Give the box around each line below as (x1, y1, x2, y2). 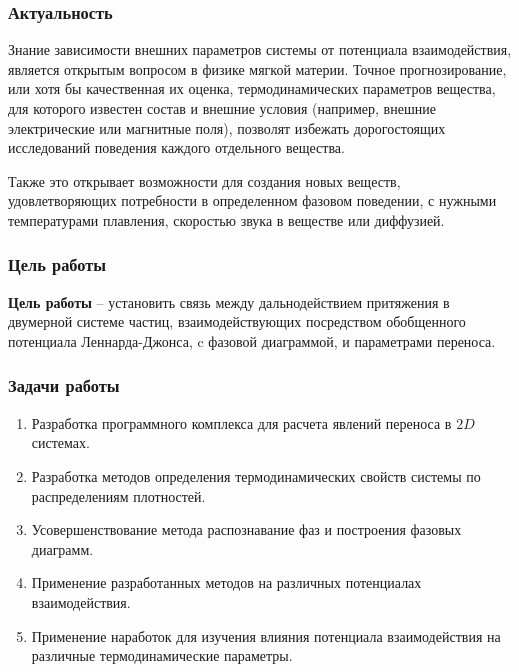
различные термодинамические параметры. (31, 645, 293, 666)
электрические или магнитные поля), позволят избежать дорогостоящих (8, 117, 446, 138)
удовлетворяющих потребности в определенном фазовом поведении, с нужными (8, 190, 497, 211)
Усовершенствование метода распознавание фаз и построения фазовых (31, 519, 462, 540)
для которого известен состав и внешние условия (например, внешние (8, 98, 436, 118)
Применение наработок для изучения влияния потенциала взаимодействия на (31, 625, 501, 646)
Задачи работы (8, 373, 120, 398)
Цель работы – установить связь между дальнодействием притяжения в (8, 291, 450, 312)
